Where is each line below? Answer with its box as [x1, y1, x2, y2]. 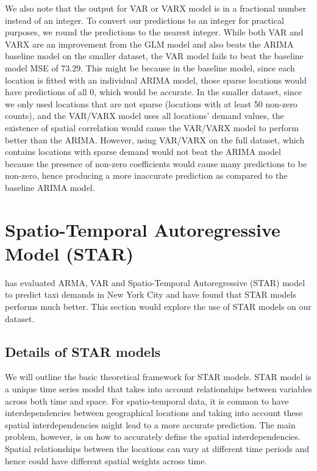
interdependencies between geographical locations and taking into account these [5, 406, 303, 419]
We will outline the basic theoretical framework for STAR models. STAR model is [5, 370, 312, 383]
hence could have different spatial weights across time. [5, 454, 207, 467]
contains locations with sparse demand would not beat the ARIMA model [5, 145, 281, 158]
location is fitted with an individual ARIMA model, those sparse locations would [5, 73, 307, 86]
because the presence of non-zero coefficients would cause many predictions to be [5, 157, 307, 170]
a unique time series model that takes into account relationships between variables [5, 382, 312, 395]
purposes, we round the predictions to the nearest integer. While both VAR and [5, 26, 304, 38]
